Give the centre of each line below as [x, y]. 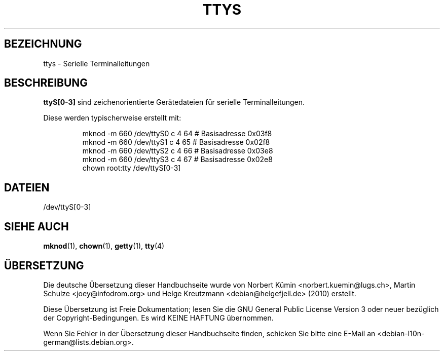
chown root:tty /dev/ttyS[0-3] [132, 168]
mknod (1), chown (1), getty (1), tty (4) [104, 246]
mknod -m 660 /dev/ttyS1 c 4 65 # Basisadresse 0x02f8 [176, 142]
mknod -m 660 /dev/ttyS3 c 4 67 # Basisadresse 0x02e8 [177, 160]
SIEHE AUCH [36, 226]
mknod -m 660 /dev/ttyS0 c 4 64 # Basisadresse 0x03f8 [177, 134]
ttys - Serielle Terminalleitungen [97, 63]
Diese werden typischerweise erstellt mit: [112, 118]
